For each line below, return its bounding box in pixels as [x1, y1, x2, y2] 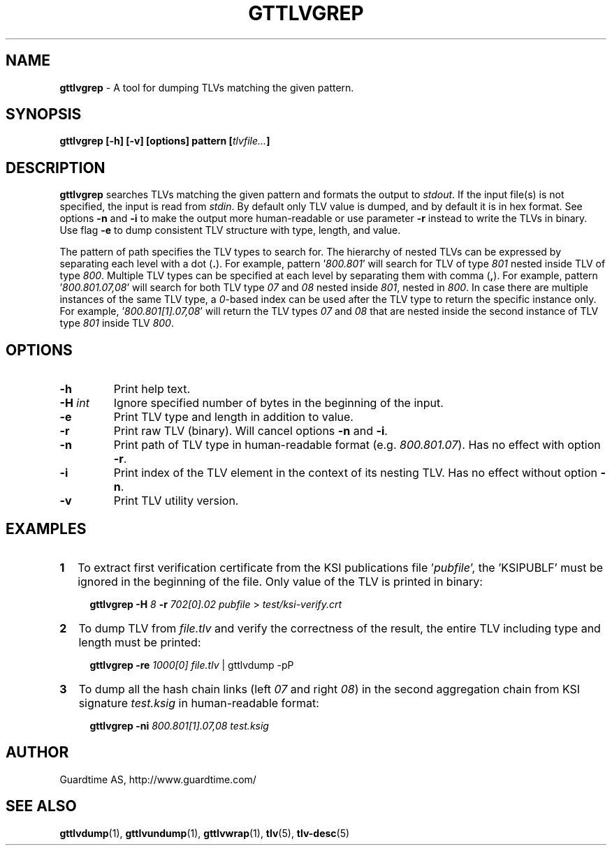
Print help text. [113, 382, 191, 397]
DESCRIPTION [6, 158, 105, 177]
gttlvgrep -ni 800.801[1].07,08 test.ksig [89, 719, 269, 732]
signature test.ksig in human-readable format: [78, 695, 319, 710]
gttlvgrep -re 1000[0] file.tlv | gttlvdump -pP [89, 658, 294, 671]
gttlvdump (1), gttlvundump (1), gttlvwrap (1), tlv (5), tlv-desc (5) [59, 827, 350, 839]
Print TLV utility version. [113, 494, 239, 508]
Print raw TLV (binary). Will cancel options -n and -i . [113, 424, 388, 438]
